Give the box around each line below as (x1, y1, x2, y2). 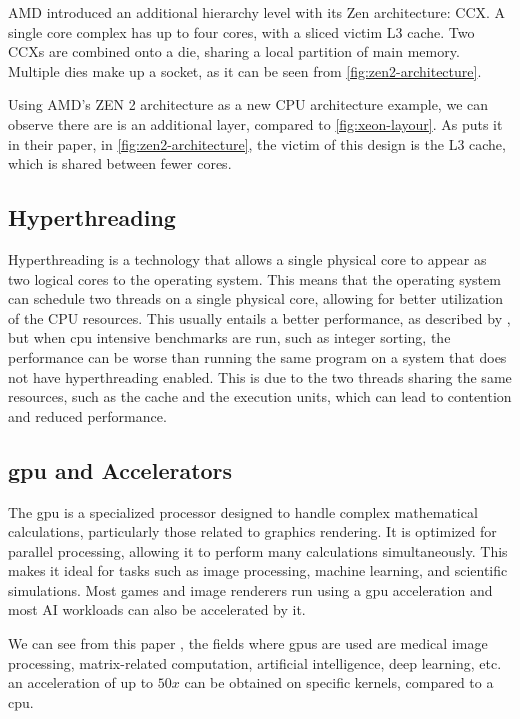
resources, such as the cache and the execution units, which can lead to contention (8, 386, 512, 407)
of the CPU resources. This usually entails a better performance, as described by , (8, 307, 511, 328)
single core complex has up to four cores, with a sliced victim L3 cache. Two (8, 21, 475, 42)
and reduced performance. (8, 405, 167, 426)
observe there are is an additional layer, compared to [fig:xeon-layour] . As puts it (8, 113, 503, 134)
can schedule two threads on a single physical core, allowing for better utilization (8, 288, 504, 309)
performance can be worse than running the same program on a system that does (8, 346, 507, 367)
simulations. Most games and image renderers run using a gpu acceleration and (8, 579, 493, 600)
